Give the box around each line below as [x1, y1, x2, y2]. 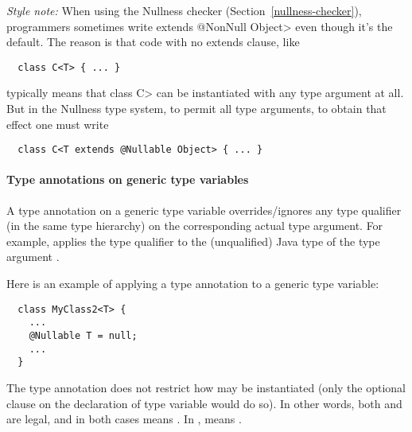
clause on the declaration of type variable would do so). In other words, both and [6, 395, 402, 411]
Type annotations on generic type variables [6, 171, 249, 188]
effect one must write [6, 115, 109, 132]
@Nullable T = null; [29, 329, 138, 341]
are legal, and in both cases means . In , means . [6, 411, 242, 427]
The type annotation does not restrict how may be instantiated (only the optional [6, 379, 406, 395]
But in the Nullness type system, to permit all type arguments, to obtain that [6, 100, 387, 117]
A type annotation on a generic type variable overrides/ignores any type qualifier [6, 201, 402, 218]
